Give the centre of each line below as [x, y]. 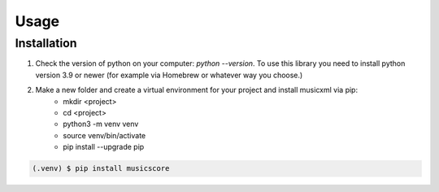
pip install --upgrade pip [104, 147]
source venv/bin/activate [104, 135]
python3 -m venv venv [101, 124]
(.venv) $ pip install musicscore [101, 168]
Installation [46, 43]
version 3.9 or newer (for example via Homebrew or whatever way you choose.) [169, 75]
